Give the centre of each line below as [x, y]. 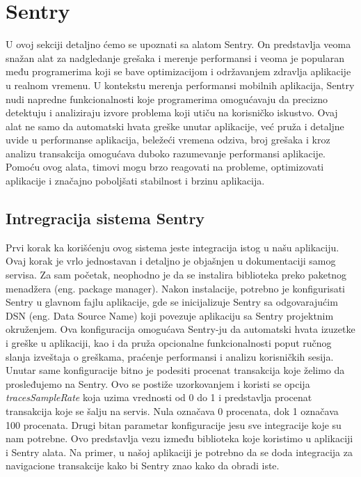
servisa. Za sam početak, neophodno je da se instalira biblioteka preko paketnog [176, 275]
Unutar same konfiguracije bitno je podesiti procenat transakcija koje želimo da [175, 370]
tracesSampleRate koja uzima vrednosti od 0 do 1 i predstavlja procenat [159, 397]
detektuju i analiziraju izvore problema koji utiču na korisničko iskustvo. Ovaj [172, 112]
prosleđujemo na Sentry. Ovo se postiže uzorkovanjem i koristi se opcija [158, 383]
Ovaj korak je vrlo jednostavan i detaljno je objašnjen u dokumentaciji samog [171, 261]
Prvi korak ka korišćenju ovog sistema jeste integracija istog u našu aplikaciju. [173, 247]
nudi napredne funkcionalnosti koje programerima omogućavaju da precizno [167, 99]
